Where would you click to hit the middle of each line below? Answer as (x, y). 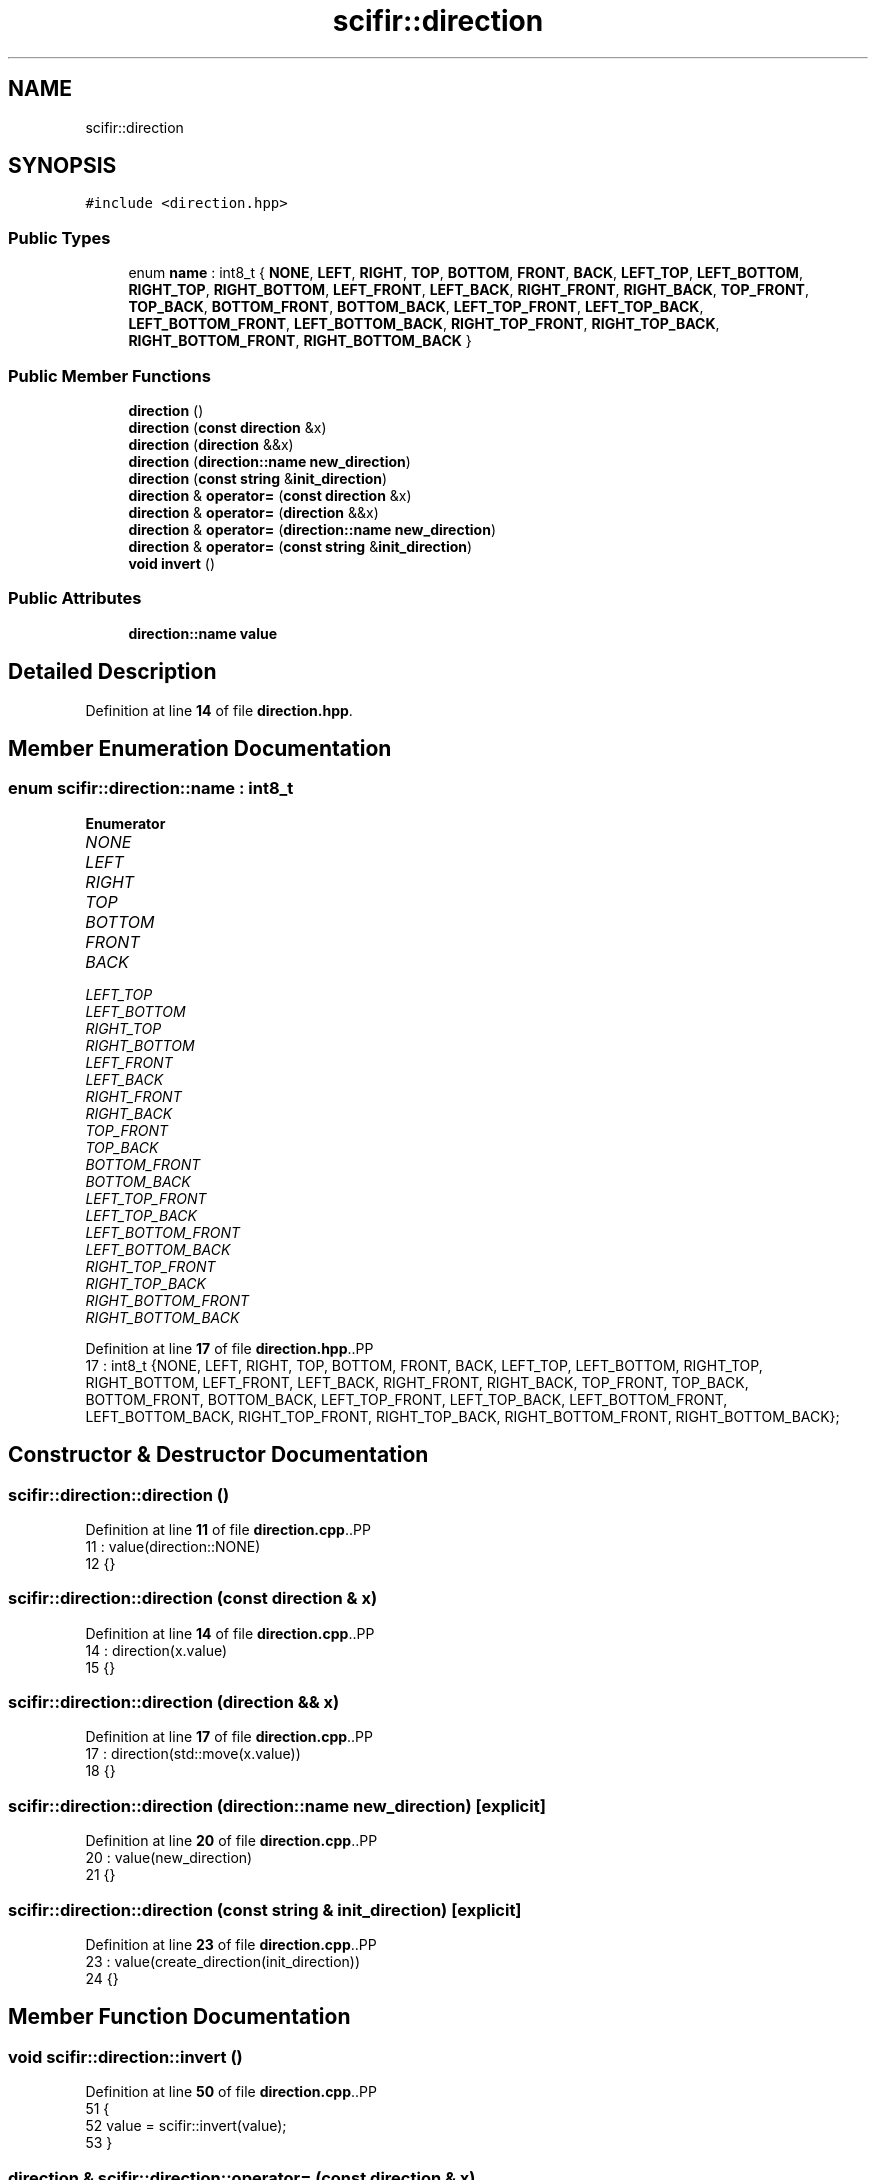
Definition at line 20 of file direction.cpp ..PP (231, 1841)
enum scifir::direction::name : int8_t (151, 788)
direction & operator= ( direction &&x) (253, 512)
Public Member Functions (109, 375)
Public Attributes (75, 598)
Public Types (59, 237)
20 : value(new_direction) (169, 1858)
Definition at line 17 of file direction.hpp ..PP (229, 1348)
